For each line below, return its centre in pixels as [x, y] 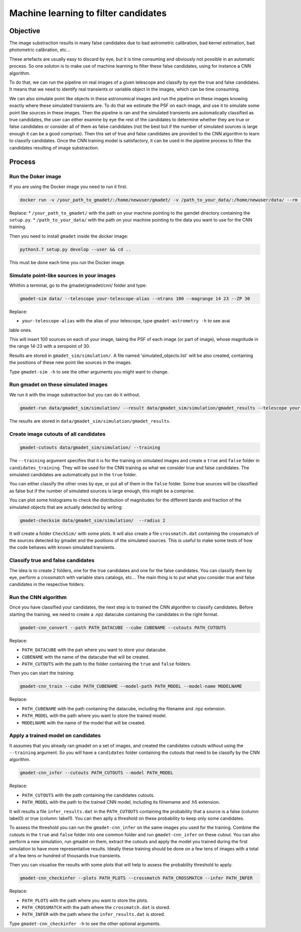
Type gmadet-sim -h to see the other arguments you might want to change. [89, 371]
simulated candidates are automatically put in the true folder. [73, 475]
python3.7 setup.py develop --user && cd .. [76, 249]
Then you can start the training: [42, 673]
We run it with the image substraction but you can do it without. [75, 395]
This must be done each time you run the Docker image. [67, 262]
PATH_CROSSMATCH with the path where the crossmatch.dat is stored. [96, 907]
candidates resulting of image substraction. [54, 147]
